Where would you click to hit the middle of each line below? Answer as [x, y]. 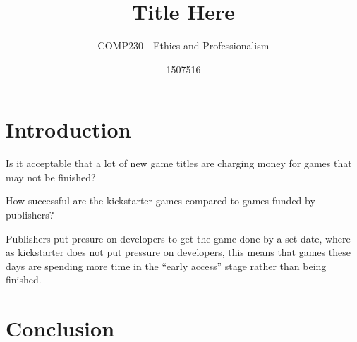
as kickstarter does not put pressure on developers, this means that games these [178, 252]
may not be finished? [51, 177]
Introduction [68, 129]
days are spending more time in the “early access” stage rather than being [166, 265]
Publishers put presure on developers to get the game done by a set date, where [178, 238]
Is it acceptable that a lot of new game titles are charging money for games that [179, 163]
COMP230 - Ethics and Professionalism [183, 45]
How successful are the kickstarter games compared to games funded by [161, 201]
